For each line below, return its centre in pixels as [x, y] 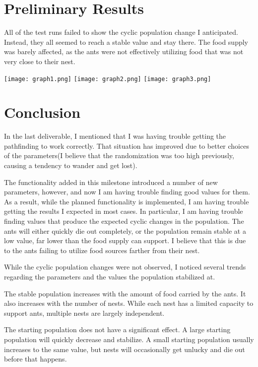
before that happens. [35, 359]
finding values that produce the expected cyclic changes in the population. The [124, 221]
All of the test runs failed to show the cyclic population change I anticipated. [121, 32]
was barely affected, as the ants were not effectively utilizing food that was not [124, 51]
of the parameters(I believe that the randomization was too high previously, [119, 155]
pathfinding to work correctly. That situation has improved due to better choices [127, 145]
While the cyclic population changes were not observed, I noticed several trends [125, 267]
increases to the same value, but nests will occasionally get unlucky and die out [125, 349]
